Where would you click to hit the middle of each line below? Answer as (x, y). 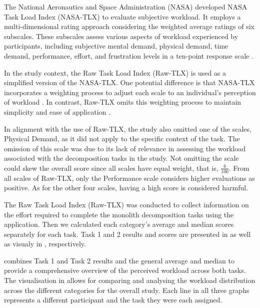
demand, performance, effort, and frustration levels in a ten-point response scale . (129, 55)
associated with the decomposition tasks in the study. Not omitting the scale (121, 158)
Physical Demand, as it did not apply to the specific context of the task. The (122, 138)
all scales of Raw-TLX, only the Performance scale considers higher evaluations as (129, 178)
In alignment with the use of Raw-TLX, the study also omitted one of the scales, (128, 128)
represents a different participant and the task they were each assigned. (113, 300)
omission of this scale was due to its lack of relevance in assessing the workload (125, 148)
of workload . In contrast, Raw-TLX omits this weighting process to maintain (123, 102)
